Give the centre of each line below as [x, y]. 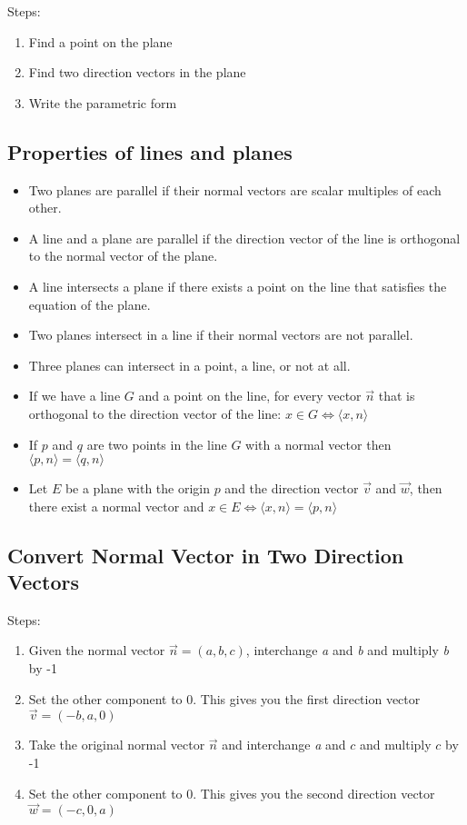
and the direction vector [292, 488]
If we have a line [75, 396]
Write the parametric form [103, 102]
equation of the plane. [89, 304]
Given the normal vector [97, 650]
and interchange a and [284, 745]
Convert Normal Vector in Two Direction [206, 555]
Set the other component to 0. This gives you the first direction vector [224, 698]
